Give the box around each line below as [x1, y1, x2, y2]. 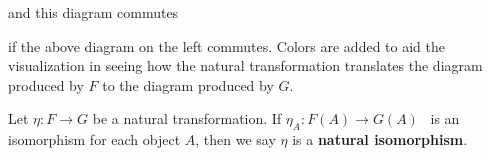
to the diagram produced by [102, 74, 274, 95]
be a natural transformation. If [92, 108, 282, 129]
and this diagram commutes [8, 2, 179, 22]
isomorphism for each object [8, 129, 181, 150]
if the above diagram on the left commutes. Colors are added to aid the [8, 35, 445, 56]
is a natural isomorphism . [292, 129, 468, 150]
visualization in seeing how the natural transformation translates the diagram [8, 55, 483, 76]
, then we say [195, 129, 276, 150]
